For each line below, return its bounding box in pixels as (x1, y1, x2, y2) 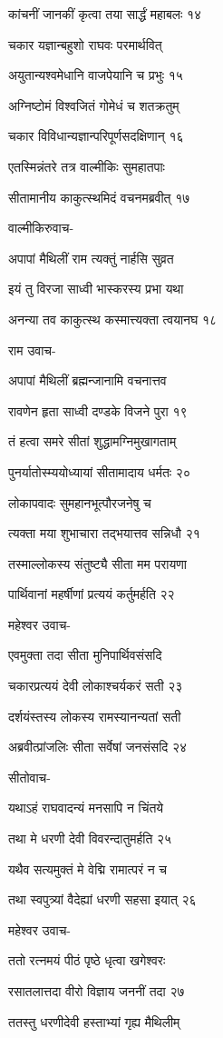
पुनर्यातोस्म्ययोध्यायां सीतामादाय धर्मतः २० (8, 462, 190, 481)
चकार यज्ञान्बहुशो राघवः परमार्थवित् (8, 35, 162, 54)
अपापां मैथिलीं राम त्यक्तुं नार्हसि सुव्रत (8, 248, 174, 267)
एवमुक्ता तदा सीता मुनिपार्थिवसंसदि (8, 645, 162, 664)
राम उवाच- (8, 340, 56, 359)
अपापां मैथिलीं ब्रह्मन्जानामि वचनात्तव (8, 371, 167, 390)
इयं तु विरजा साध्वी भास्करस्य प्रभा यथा (8, 279, 184, 298)
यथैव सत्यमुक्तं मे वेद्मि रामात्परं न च (8, 859, 167, 878)
